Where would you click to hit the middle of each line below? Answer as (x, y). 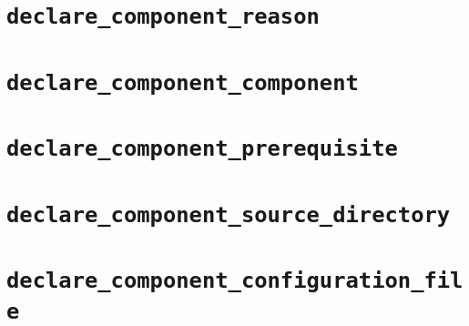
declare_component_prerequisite (202, 149)
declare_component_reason (163, 17)
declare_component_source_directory (229, 214)
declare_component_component (183, 82)
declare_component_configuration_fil (235, 281)
